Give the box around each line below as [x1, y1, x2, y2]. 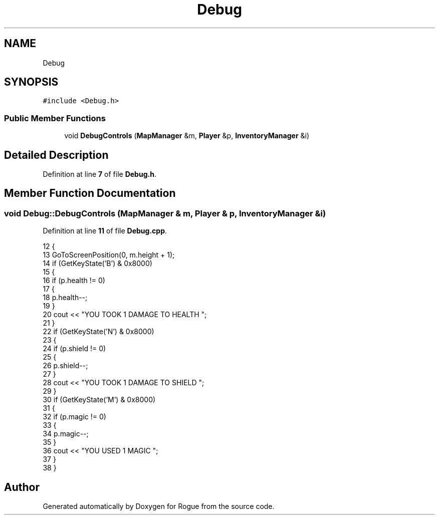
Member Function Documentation [4, 187, 176, 200]
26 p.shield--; [43, 361, 88, 370]
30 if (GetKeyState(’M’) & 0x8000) [43, 395, 156, 404]
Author [4, 480, 40, 493]
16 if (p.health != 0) [43, 276, 105, 285]
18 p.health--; [43, 293, 88, 302]
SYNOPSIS [4, 76, 59, 89]
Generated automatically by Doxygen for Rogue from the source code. [43, 502, 275, 511]
